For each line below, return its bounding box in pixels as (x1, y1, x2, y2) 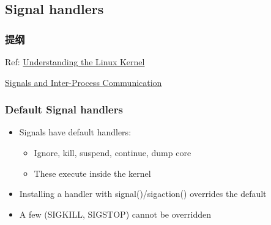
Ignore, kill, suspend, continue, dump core (34, 146, 191, 159)
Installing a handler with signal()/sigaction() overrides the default (19, 187, 267, 200)
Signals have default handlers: (19, 126, 132, 138)
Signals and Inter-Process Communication (5, 76, 162, 88)
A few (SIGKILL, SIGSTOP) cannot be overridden (19, 207, 211, 220)
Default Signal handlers (5, 102, 123, 117)
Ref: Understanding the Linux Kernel (5, 55, 145, 68)
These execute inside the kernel (34, 166, 151, 179)
